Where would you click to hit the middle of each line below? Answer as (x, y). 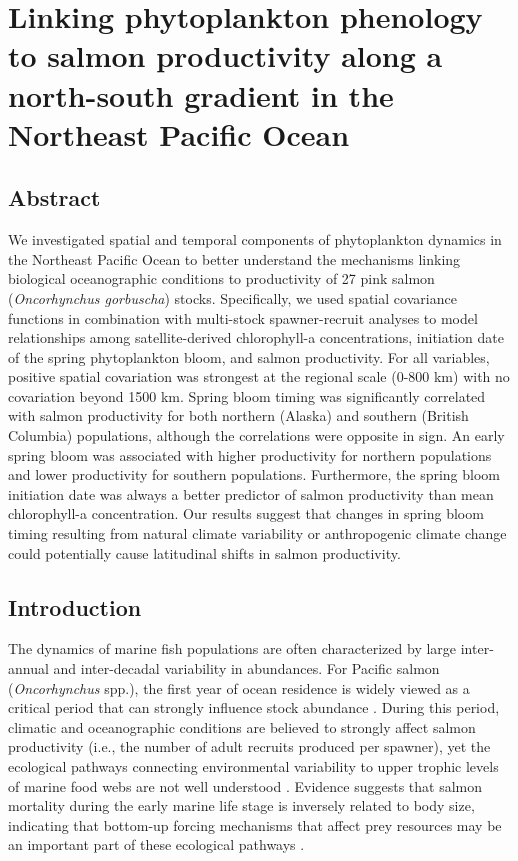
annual (28, 668)
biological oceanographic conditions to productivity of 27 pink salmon (221, 278)
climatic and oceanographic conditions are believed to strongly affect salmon (242, 726)
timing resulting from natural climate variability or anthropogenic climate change (257, 533)
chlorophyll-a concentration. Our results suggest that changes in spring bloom (246, 513)
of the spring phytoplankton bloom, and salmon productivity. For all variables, (249, 356)
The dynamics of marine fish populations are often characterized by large (232, 648)
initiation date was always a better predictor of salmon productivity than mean (251, 493)
